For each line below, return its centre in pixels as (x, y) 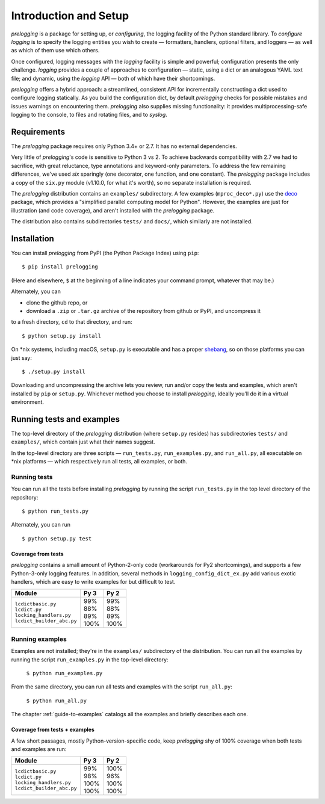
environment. (28, 402)
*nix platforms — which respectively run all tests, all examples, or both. (99, 462)
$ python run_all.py (57, 700)
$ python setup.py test (57, 538)
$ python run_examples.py (64, 673)
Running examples (39, 639)
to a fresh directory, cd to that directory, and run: (72, 322)
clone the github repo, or (57, 302)
